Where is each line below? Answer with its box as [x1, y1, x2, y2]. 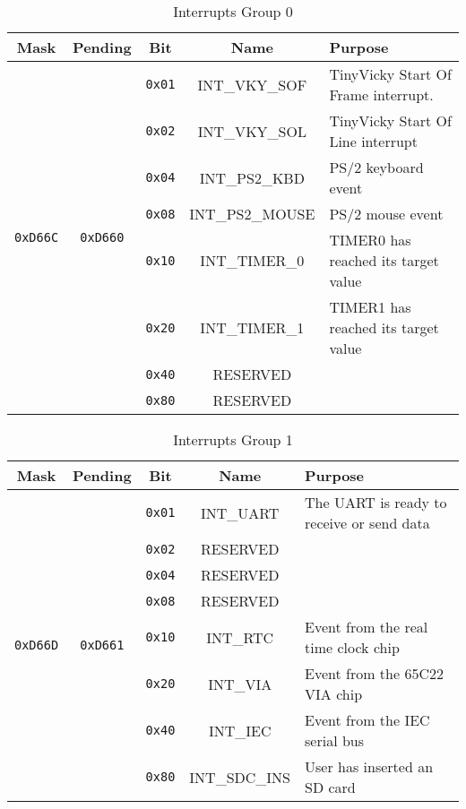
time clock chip [305, 637, 400, 658]
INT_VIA [208, 673, 272, 694]
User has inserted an [305, 756, 434, 777]
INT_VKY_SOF [197, 73, 307, 95]
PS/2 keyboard [329, 157, 424, 177]
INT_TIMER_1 [200, 317, 305, 338]
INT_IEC [208, 719, 272, 741]
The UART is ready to [305, 492, 447, 512]
